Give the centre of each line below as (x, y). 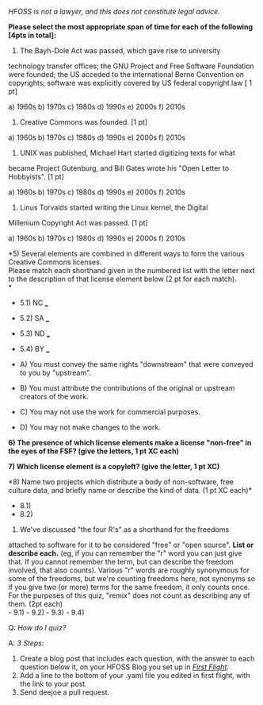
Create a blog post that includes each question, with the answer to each (137, 659)
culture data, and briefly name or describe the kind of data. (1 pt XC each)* (130, 490)
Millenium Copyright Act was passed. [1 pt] (78, 223)
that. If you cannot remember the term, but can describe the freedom (121, 562)
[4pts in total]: (32, 35)
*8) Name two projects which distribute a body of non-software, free (121, 482)
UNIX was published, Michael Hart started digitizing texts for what (128, 153)
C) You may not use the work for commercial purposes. (110, 412)
